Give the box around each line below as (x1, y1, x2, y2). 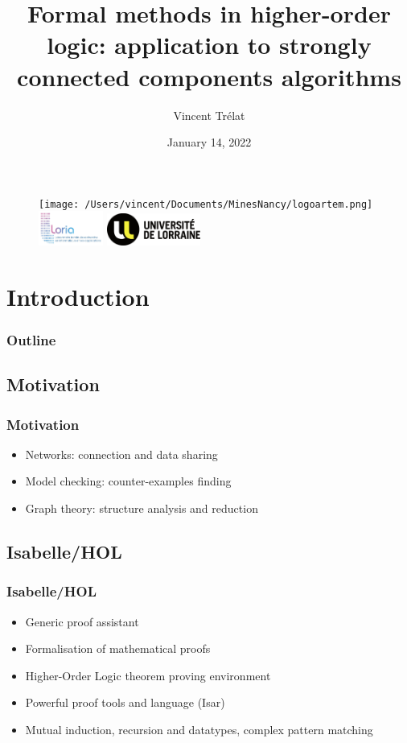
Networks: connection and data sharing (25, 445, 218, 462)
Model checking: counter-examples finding (25, 473, 232, 489)
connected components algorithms (17, 60, 401, 93)
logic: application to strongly (47, 28, 372, 61)
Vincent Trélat (173, 106, 245, 123)
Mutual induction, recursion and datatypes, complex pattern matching (25, 720, 373, 737)
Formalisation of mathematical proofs (25, 640, 211, 657)
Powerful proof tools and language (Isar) (25, 694, 225, 711)
